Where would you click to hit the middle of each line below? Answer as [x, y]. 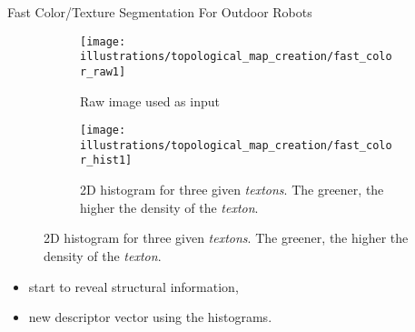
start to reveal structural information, [133, 286]
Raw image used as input [150, 101]
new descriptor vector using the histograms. [150, 317]
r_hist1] [106, 161]
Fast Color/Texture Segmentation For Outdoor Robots [160, 12]
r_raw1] [103, 71]
